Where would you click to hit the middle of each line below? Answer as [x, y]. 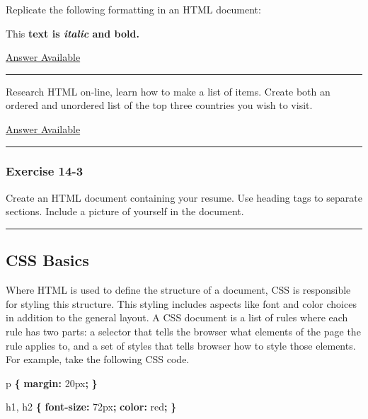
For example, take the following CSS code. [98, 359]
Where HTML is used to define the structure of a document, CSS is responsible [178, 290]
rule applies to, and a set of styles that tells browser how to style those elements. [181, 345]
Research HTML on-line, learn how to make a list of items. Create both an [168, 91]
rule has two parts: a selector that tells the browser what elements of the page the [183, 331]
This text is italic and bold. [73, 33]
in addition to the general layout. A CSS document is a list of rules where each [177, 317]
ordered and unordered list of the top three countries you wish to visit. [159, 105]
